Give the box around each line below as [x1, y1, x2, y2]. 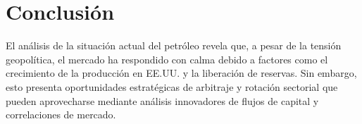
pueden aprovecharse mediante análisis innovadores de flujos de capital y [6, 93, 319, 108]
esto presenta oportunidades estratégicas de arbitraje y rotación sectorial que [6, 79, 338, 94]
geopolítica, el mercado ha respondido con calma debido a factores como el [6, 51, 328, 66]
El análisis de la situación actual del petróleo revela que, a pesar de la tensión [6, 38, 342, 53]
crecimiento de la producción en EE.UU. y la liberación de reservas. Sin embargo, [6, 66, 357, 80]
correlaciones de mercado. [6, 107, 116, 122]
